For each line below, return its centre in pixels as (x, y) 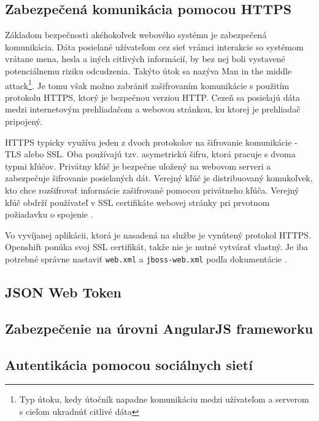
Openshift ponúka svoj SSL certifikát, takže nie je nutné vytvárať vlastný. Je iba (156, 247)
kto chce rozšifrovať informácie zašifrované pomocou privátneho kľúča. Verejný (152, 190)
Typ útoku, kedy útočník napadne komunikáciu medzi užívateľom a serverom (164, 399)
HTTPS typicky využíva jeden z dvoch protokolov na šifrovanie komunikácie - (151, 142)
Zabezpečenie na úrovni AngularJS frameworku (159, 328)
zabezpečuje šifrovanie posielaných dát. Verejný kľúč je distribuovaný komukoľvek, (159, 178)
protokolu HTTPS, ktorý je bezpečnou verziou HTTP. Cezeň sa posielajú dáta (152, 97)
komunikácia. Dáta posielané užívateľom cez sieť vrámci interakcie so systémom (154, 46)
